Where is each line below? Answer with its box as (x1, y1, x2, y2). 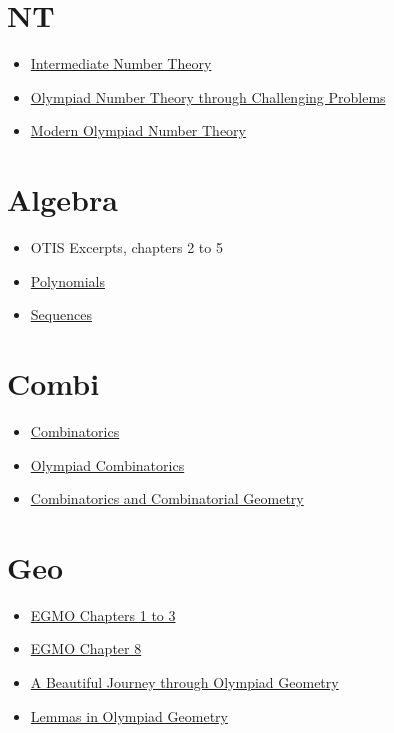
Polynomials (30, 270, 105, 291)
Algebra (7, 179, 118, 220)
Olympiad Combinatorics (30, 454, 185, 475)
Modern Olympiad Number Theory (30, 120, 247, 141)
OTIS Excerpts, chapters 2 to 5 (30, 237, 223, 258)
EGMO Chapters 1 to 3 (30, 604, 176, 625)
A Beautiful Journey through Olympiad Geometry (30, 672, 339, 693)
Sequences (30, 304, 92, 325)
